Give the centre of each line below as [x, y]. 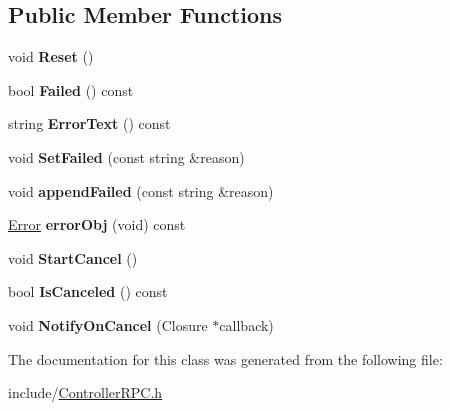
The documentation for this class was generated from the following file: [225, 358]
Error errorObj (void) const [97, 224]
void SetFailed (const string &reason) [126, 156]
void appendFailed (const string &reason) [141, 190]
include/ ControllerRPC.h [85, 392]
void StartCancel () [73, 257]
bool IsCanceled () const [88, 291]
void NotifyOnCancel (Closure [108, 324]
